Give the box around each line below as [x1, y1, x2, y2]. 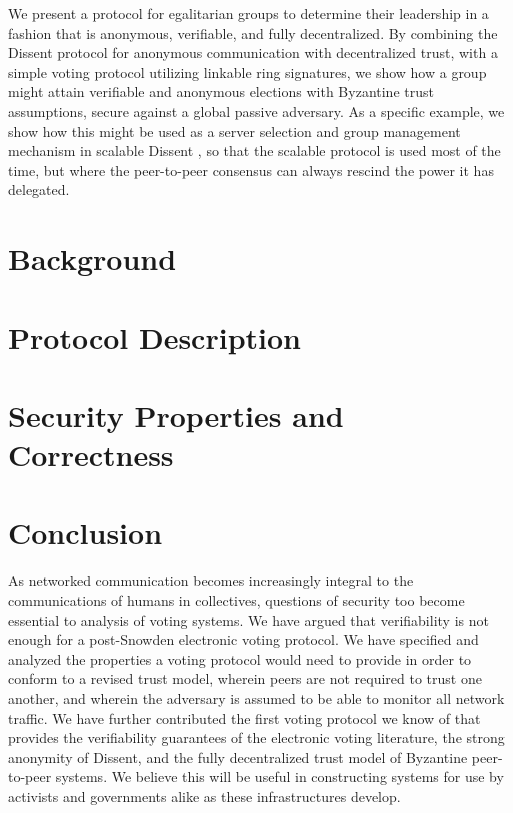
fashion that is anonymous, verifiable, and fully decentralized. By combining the [8, 22, 498, 43]
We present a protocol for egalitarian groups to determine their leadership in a [8, 3, 489, 23]
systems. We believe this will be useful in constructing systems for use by [55, 766, 504, 787]
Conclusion [8, 512, 163, 553]
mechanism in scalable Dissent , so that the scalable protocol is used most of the [8, 140, 501, 161]
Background [8, 238, 177, 279]
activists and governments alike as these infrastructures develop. [8, 785, 401, 806]
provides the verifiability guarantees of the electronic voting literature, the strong [8, 727, 505, 748]
